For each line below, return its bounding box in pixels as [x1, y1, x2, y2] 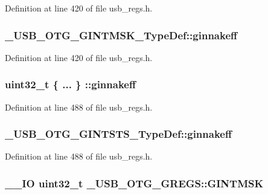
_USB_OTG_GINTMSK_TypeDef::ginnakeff [5, 27, 237, 42]
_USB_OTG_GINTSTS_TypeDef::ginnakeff [5, 126, 232, 141]
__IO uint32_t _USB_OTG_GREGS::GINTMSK [5, 175, 264, 190]
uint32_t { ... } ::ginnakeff [5, 77, 136, 92]
